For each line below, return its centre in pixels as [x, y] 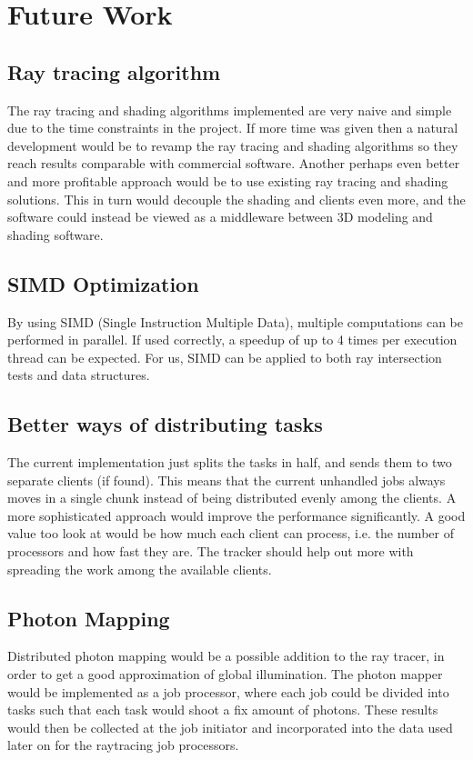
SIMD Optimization [103, 283]
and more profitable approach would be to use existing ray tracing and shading [228, 180]
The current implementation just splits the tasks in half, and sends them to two [230, 462]
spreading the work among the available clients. [140, 569]
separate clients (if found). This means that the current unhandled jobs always [226, 480]
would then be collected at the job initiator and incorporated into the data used [230, 727]
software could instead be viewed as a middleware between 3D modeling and [220, 217]
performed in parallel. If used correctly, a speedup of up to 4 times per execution [232, 340]
